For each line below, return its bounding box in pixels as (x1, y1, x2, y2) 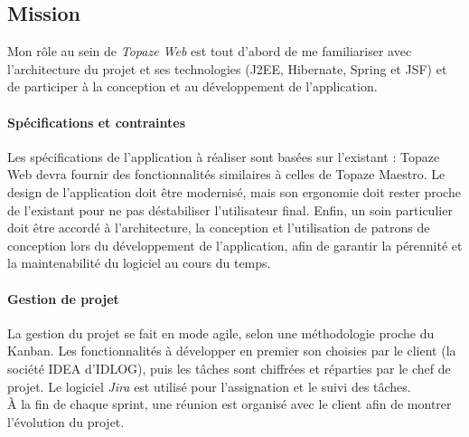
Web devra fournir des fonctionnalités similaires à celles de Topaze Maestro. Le (7, 165, 446, 184)
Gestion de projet (7, 289, 119, 308)
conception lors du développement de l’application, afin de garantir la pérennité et (7, 235, 463, 254)
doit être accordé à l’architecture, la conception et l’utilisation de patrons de (7, 218, 430, 237)
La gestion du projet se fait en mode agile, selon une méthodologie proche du (7, 323, 435, 342)
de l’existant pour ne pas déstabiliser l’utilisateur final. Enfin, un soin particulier (7, 200, 453, 219)
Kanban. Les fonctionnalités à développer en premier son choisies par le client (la (7, 341, 456, 360)
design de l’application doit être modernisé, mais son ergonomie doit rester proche (7, 182, 461, 201)
